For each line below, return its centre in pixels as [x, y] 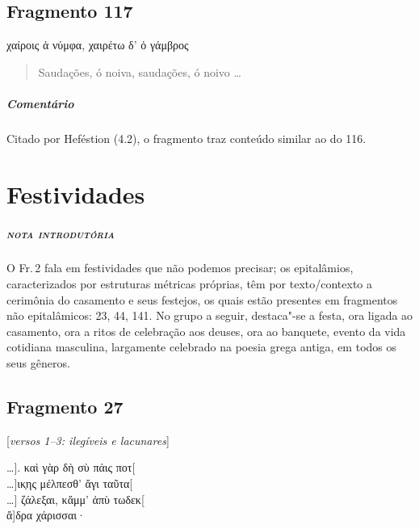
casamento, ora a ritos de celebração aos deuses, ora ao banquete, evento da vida [206, 331]
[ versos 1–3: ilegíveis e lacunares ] [88, 440]
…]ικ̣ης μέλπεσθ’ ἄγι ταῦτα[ [70, 483]
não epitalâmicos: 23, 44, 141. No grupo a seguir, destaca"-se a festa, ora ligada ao [210, 315]
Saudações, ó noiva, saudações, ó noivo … [140, 71]
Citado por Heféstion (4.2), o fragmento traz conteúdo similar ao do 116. [186, 138]
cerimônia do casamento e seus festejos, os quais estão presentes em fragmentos [202, 299]
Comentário [40, 103]
